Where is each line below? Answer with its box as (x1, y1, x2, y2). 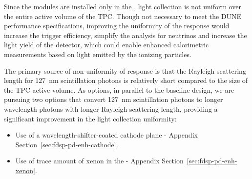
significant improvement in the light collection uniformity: (4, 113, 177, 123)
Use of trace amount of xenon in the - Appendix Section (15, 156, 184, 166)
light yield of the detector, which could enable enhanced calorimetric (4, 40, 209, 50)
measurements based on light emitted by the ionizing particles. (4, 49, 191, 59)
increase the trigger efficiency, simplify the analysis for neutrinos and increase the (4, 30, 247, 40)
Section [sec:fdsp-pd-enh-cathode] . (15, 139, 118, 149)
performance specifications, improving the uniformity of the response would (4, 20, 230, 31)
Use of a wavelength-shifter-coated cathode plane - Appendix (15, 130, 198, 140)
